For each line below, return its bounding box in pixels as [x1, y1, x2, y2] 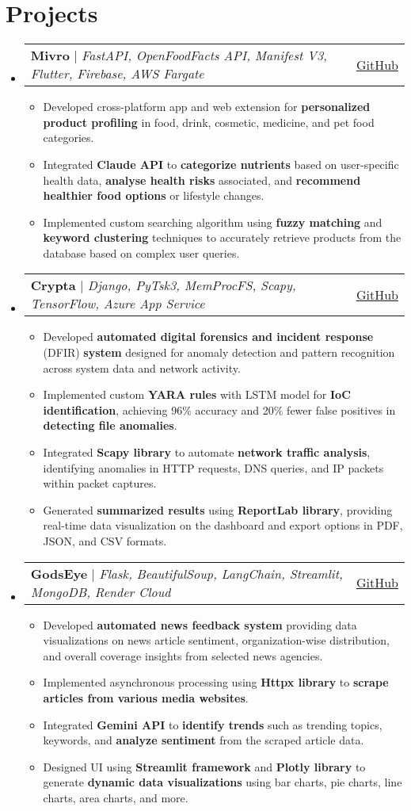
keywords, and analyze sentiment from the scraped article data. [43, 732, 364, 748]
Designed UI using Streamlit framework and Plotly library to [43, 758, 366, 775]
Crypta [30, 276, 76, 295]
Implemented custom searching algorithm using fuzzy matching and [43, 213, 382, 230]
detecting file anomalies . [43, 417, 177, 434]
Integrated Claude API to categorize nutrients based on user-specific [43, 155, 399, 172]
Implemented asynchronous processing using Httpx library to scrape [43, 674, 389, 690]
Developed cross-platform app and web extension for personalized [43, 98, 371, 115]
